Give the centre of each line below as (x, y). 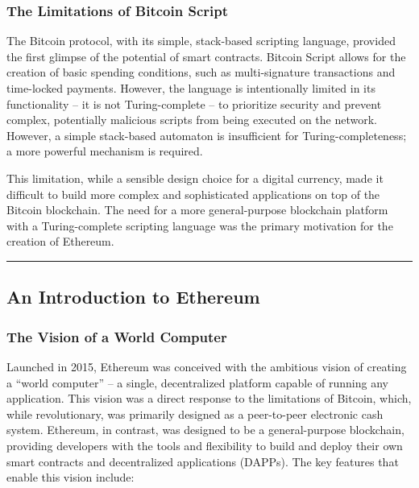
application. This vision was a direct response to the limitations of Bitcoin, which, (209, 398)
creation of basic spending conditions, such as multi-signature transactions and (201, 72)
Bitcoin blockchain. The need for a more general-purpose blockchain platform (197, 210)
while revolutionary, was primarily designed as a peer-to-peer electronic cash (195, 414)
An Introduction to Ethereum (133, 297)
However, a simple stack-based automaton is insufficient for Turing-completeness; (207, 135)
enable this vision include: (71, 477)
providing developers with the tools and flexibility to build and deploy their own (205, 445)
